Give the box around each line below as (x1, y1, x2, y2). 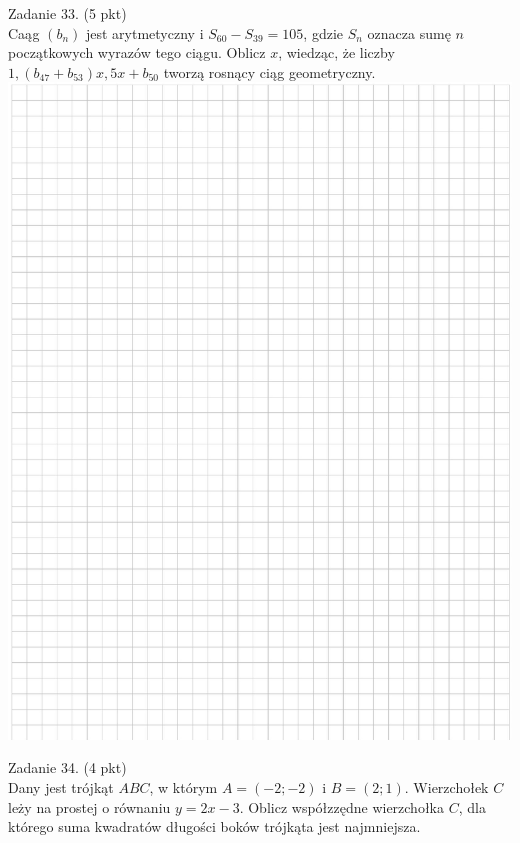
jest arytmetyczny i (85, 22, 204, 43)
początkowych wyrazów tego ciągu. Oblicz (8, 42, 266, 63)
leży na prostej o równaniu (8, 796, 171, 817)
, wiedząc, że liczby (278, 42, 395, 63)
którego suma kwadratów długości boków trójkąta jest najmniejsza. (8, 816, 421, 837)
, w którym (149, 777, 218, 797)
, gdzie (303, 22, 343, 43)
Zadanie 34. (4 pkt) (8, 757, 127, 778)
